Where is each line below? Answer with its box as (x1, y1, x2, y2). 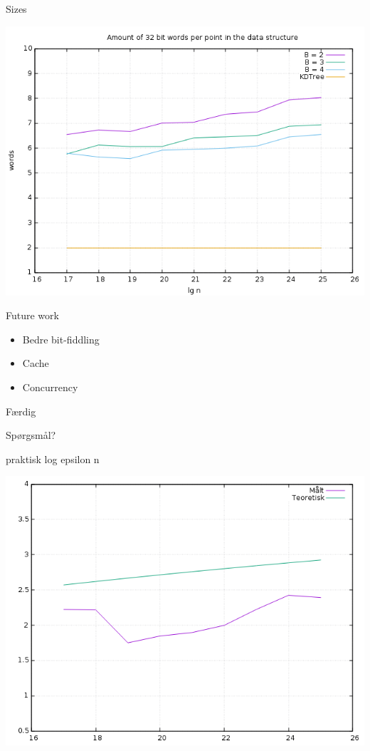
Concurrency (22, 379, 78, 394)
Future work (6, 308, 59, 323)
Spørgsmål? (6, 428, 56, 442)
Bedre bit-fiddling (22, 331, 100, 346)
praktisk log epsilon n (6, 451, 100, 466)
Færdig (6, 403, 36, 418)
